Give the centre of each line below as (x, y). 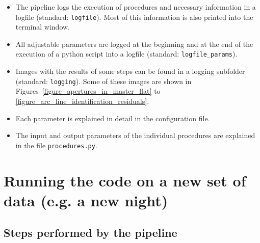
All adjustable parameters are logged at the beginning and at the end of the (134, 44)
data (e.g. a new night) (86, 200)
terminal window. (43, 27)
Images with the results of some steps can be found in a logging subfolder (130, 71)
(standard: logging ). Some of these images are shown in (103, 81)
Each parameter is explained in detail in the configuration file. (113, 118)
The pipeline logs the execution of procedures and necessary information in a (136, 7)
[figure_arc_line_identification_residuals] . (82, 101)
